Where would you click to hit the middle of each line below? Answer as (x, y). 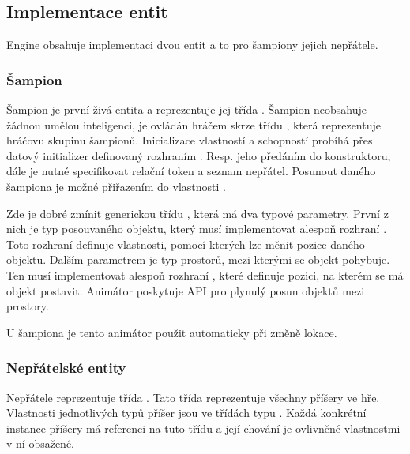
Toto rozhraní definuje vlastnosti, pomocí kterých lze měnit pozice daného (186, 244)
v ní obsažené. (41, 443)
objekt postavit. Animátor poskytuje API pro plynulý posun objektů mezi (186, 290)
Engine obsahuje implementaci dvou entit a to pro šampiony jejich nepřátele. (192, 45)
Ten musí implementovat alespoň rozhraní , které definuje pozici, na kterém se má (205, 274)
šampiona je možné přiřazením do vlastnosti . (116, 186)
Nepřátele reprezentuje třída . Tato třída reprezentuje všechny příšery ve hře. (193, 397)
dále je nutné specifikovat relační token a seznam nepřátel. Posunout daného (191, 171)
